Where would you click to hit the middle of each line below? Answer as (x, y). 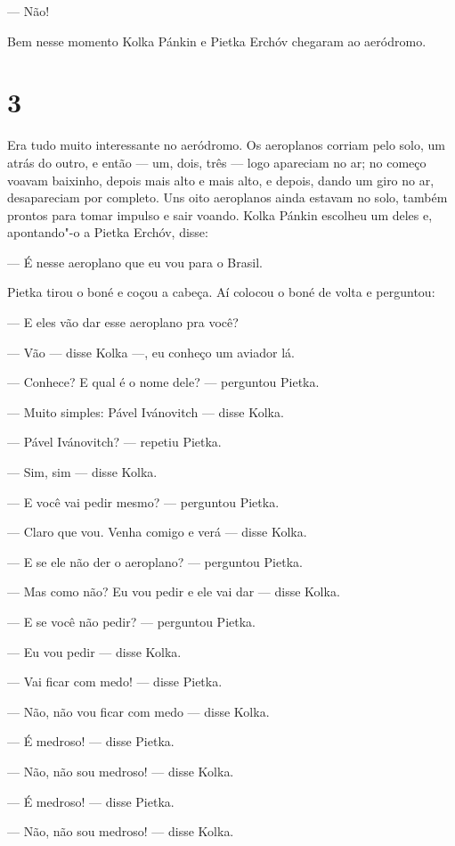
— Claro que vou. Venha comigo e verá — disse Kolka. (157, 532)
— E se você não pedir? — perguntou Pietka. (131, 621)
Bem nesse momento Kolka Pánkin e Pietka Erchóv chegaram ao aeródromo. (217, 41)
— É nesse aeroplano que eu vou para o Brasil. (135, 262)
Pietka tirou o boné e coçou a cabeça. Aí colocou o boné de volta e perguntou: (221, 292)
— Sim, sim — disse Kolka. (82, 472)
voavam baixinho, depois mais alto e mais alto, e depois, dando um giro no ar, (221, 180)
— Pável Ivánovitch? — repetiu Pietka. (114, 442)
